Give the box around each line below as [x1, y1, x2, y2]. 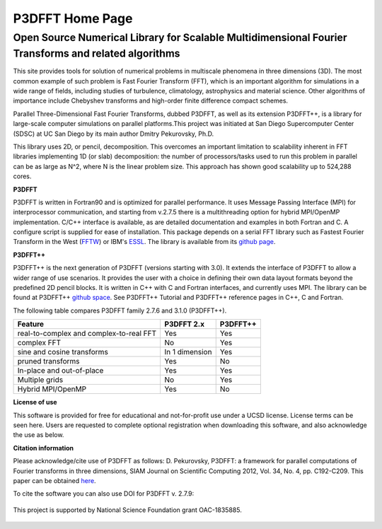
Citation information [13, 443, 74, 452]
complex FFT [17, 338, 62, 348]
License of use [13, 398, 57, 407]
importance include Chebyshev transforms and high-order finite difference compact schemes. [13, 96, 289, 105]
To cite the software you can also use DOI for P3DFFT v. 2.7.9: [13, 489, 195, 498]
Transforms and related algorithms [13, 47, 180, 60]
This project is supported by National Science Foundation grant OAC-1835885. [13, 506, 242, 514]
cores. [13, 172, 32, 180]
